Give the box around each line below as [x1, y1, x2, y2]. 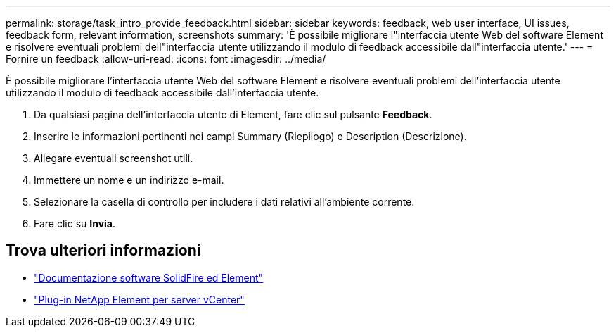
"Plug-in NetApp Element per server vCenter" [34, 293, 245, 306]
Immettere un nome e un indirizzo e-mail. [34, 174, 224, 186]
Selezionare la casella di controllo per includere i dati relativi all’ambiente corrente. [34, 196, 415, 208]
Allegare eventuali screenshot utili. [34, 152, 193, 164]
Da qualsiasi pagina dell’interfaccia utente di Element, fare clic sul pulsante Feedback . [34, 108, 432, 120]
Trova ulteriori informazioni [6, 241, 201, 260]
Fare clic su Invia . [34, 218, 116, 230]
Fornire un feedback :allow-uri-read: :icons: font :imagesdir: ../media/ [6, 53, 326, 65]
